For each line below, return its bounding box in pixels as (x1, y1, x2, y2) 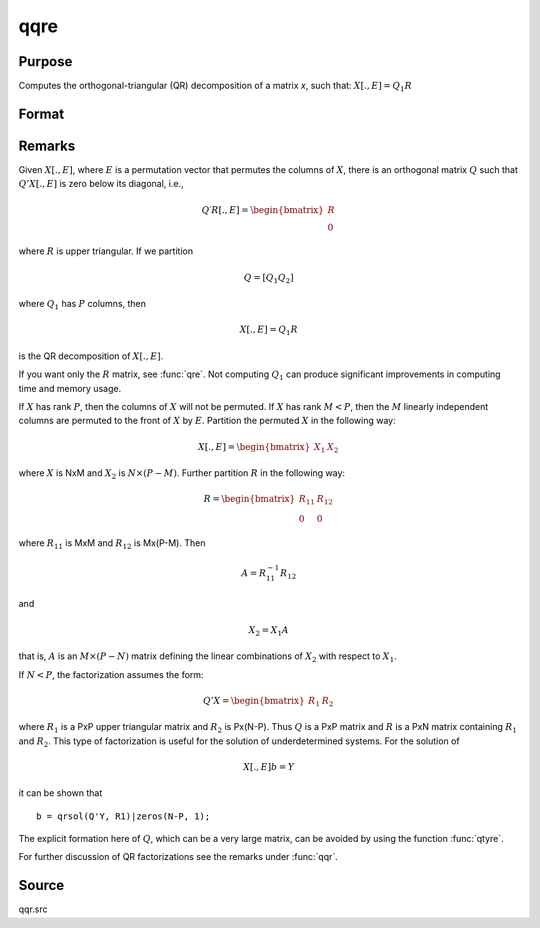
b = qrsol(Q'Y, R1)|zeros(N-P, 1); (36, 810, 211, 822)
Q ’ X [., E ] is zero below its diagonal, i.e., (18, 178, 184, 190)
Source (18, 877, 65, 894)
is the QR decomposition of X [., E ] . (18, 350, 164, 362)
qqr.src (18, 903, 48, 915)
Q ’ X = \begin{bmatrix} (202, 695, 305, 706)
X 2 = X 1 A (248, 624, 290, 638)
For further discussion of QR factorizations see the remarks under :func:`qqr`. (18, 851, 339, 863)
